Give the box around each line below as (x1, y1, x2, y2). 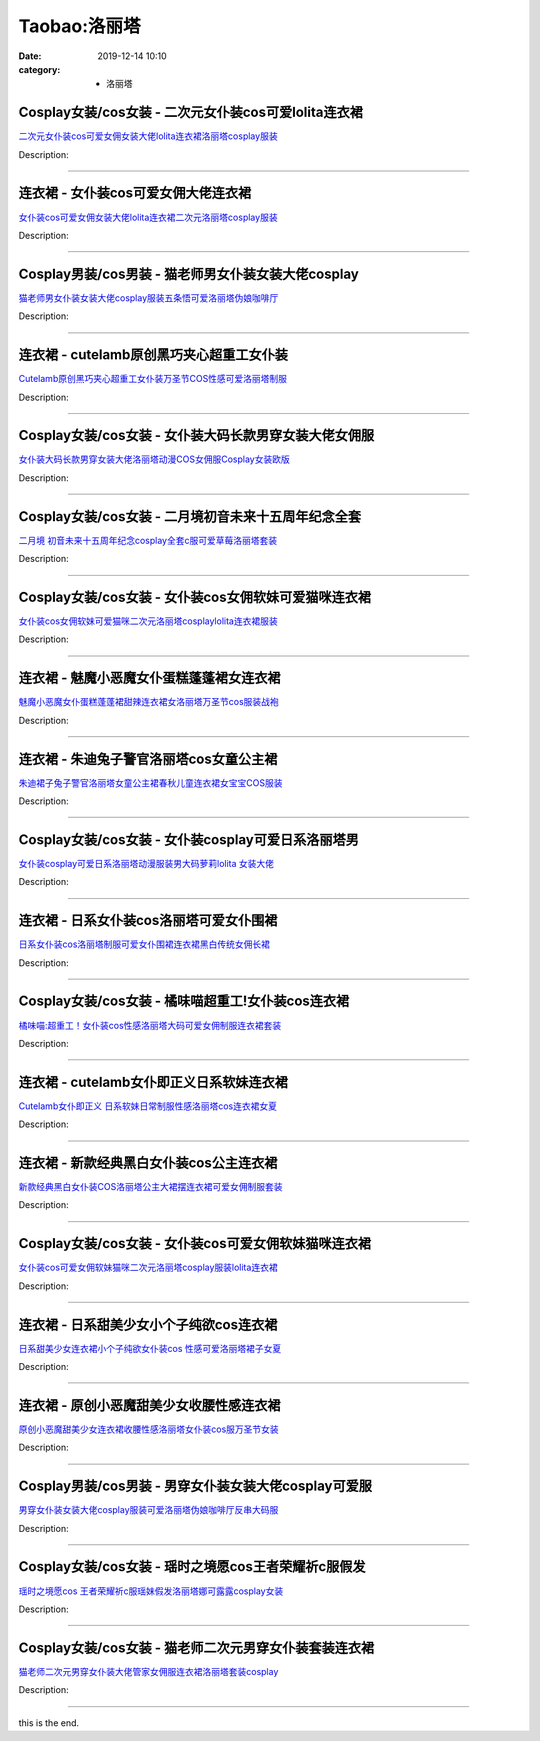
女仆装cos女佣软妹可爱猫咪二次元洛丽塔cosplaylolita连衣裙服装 (18, 615, 279, 627)
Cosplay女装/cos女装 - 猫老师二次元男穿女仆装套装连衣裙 (18, 1639, 375, 1656)
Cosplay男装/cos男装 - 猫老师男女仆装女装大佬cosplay (18, 265, 359, 282)
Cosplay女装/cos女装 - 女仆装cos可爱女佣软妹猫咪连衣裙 (18, 1235, 372, 1252)
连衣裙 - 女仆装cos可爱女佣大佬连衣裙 (18, 185, 252, 202)
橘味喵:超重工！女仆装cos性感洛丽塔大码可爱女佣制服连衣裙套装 (18, 1019, 282, 1031)
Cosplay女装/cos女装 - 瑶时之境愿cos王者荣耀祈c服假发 (18, 1558, 366, 1575)
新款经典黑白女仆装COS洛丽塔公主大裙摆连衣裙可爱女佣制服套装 (18, 1181, 283, 1193)
